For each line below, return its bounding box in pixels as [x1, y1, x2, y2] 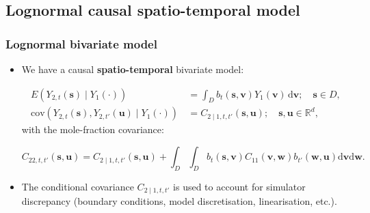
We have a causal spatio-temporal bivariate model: [21, 62, 244, 76]
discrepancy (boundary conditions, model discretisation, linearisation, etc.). [21, 194, 337, 208]
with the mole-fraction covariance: [21, 122, 164, 137]
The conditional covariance [21, 179, 134, 193]
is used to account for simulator [173, 179, 306, 193]
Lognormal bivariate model [5, 35, 157, 52]
